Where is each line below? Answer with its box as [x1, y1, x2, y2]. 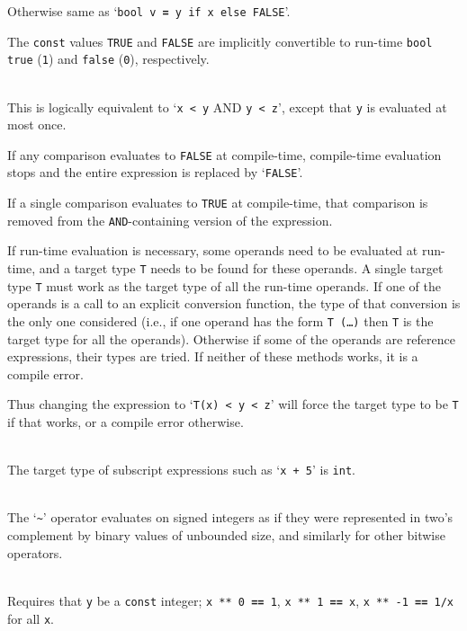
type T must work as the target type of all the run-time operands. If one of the [7, 276, 441, 295]
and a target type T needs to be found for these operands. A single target [39, 259, 444, 278]
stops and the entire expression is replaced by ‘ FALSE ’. [7, 163, 303, 182]
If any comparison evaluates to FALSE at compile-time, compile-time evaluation [7, 145, 442, 164]
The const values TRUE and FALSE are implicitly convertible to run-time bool [7, 31, 433, 50]
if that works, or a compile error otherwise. [7, 413, 244, 431]
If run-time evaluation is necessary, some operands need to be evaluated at [7, 241, 418, 260]
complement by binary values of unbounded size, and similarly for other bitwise [7, 526, 445, 545]
